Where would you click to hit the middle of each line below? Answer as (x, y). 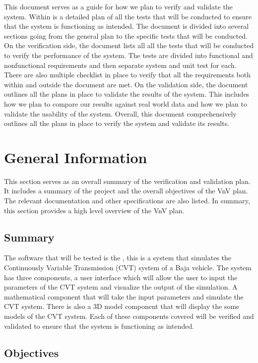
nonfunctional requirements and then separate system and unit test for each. (120, 65)
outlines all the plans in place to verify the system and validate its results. (117, 123)
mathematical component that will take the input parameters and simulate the (124, 296)
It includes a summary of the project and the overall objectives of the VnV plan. (126, 191)
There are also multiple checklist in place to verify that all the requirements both (128, 75)
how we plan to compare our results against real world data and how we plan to (126, 103)
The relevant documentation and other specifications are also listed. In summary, (127, 201)
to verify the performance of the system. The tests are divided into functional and (129, 55)
